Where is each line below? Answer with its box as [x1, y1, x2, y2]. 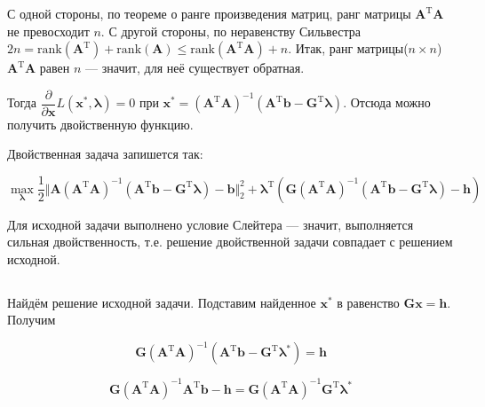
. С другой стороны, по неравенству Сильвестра [100, 21, 361, 40]
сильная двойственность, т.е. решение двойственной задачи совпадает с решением [7, 232, 453, 251]
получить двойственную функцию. [7, 114, 194, 133]
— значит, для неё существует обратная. [85, 59, 305, 77]
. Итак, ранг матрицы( [288, 39, 409, 58]
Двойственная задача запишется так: [7, 145, 203, 163]
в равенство [337, 293, 400, 311]
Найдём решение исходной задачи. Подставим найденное [7, 293, 316, 311]
